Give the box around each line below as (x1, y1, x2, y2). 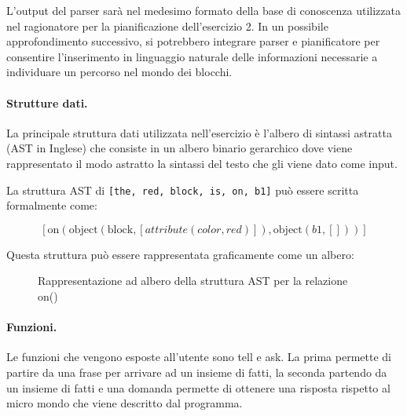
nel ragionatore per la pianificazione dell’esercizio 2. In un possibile (6, 17, 328, 34)
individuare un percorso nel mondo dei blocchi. (6, 64, 233, 80)
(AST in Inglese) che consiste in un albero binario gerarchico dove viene (6, 140, 353, 156)
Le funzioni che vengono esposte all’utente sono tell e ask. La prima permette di (6, 348, 391, 365)
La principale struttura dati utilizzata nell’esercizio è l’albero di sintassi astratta (6, 124, 392, 140)
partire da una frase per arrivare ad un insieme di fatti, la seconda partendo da (6, 363, 387, 380)
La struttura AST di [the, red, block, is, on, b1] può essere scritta (6, 181, 359, 198)
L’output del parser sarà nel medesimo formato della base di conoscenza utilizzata (6, 2, 401, 18)
